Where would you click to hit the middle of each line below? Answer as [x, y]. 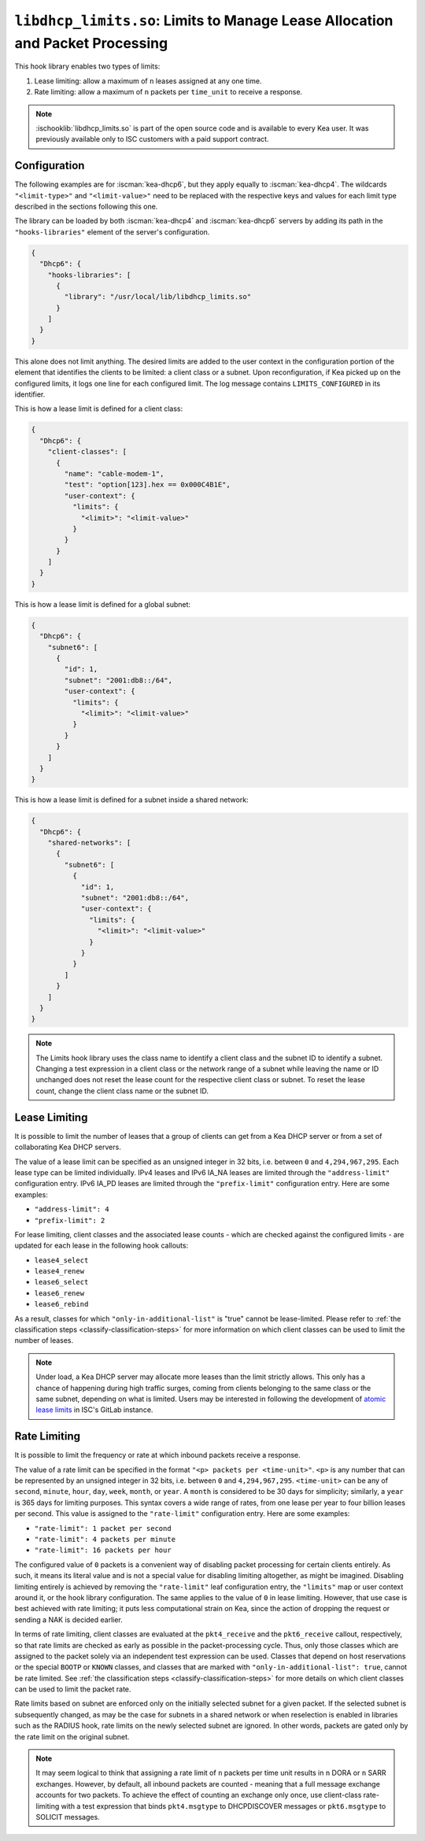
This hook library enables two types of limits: [87, 66]
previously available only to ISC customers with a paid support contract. [152, 139]
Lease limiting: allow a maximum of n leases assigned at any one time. [148, 81]
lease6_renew [59, 1293]
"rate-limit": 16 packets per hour [103, 1550]
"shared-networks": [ [89, 843]
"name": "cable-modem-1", [114, 473]
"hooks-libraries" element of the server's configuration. [112, 231]
